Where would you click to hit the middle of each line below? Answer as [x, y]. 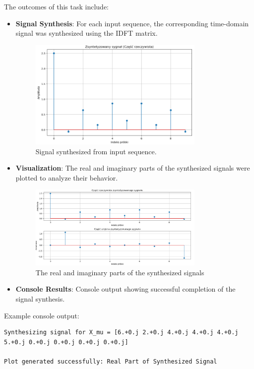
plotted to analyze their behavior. [67, 177]
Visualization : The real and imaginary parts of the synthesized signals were [133, 168]
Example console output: [42, 315]
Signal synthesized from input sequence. [96, 151]
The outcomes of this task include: [56, 6]
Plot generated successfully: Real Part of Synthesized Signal [111, 361]
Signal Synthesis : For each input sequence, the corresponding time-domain [132, 23]
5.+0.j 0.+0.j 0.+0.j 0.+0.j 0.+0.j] [66, 342]
